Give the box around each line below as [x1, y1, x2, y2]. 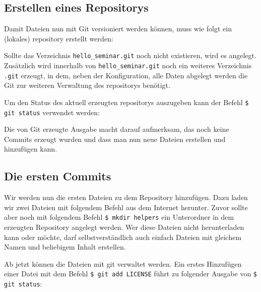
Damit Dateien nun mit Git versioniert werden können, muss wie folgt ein [4, 23, 232, 34]
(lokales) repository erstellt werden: [4, 33, 113, 43]
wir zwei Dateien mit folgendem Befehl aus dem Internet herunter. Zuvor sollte [4, 202, 248, 212]
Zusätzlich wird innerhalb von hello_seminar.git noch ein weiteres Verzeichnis [4, 60, 252, 71]
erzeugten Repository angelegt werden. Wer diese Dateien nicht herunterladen [4, 222, 244, 232]
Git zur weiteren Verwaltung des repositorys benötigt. [4, 80, 170, 90]
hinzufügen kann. [4, 143, 57, 154]
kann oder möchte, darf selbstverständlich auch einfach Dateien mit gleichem [4, 231, 242, 242]
